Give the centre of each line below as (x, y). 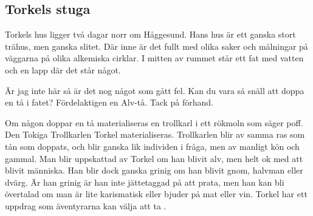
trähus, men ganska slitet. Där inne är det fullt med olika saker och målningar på (156, 46)
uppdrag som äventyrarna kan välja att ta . (86, 205)
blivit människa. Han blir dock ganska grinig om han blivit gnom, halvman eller (154, 170)
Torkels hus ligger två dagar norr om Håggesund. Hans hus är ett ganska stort (150, 34)
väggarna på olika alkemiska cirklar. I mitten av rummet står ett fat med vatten (154, 58)
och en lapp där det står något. (63, 69)
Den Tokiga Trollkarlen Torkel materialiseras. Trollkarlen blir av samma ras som (155, 134)
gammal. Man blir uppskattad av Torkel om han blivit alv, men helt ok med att (154, 158)
